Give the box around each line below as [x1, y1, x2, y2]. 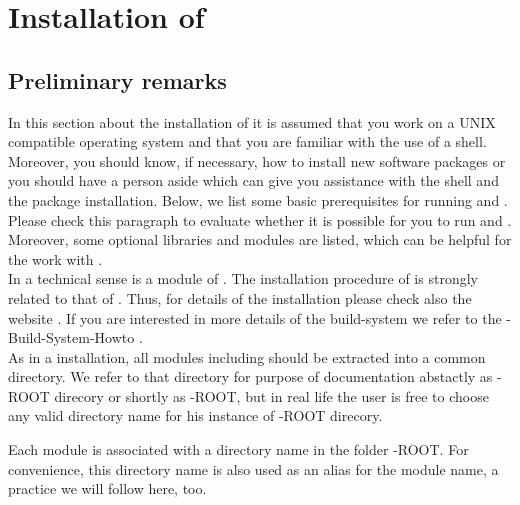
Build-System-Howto [8, 327, 135, 348]
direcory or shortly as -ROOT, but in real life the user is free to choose [54, 385, 489, 406]
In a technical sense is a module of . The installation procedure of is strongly [8, 268, 478, 289]
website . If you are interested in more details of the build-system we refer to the [8, 307, 502, 328]
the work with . [8, 248, 103, 269]
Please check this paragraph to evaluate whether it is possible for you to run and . [8, 209, 512, 230]
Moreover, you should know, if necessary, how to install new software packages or [8, 150, 506, 171]
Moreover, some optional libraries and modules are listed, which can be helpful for [8, 229, 512, 250]
